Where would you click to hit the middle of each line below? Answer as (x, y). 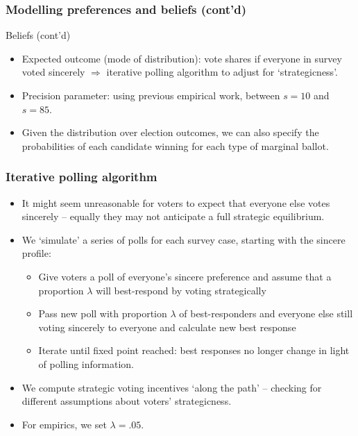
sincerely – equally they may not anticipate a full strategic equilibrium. (173, 216)
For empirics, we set (64, 424)
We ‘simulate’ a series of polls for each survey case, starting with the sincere (184, 239)
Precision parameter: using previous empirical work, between (151, 95)
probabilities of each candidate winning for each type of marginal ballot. (175, 145)
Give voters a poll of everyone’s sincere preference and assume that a (185, 276)
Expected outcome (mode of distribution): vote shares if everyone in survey (182, 58)
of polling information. (86, 363)
